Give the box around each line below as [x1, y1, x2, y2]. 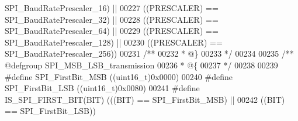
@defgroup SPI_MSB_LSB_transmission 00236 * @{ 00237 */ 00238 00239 [5, 58, 278, 71]
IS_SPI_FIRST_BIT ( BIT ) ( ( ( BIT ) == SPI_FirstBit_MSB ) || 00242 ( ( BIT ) [5, 93, 285, 105]
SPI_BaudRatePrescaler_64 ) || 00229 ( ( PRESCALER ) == [5, 25, 219, 37]
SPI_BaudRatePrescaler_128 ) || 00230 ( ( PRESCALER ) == [5, 36, 223, 48]
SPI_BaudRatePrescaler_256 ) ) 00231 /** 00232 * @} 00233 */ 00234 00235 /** [5, 47, 294, 60]
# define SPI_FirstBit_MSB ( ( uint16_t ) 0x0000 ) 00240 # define [5, 70, 233, 82]
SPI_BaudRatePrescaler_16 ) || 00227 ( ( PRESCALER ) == [5, 2, 219, 13]
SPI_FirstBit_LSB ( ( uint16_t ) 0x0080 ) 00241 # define [5, 82, 200, 94]
